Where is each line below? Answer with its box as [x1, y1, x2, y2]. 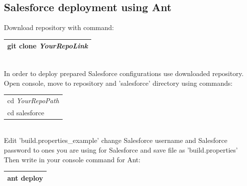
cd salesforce [7, 107, 45, 117]
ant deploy [7, 172, 43, 183]
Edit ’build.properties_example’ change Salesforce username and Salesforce [4, 135, 228, 145]
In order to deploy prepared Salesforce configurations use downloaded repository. [4, 68, 244, 78]
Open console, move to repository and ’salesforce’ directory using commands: [4, 77, 233, 88]
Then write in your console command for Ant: [4, 154, 141, 164]
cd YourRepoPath [7, 95, 59, 105]
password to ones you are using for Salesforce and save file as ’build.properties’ [4, 145, 238, 155]
